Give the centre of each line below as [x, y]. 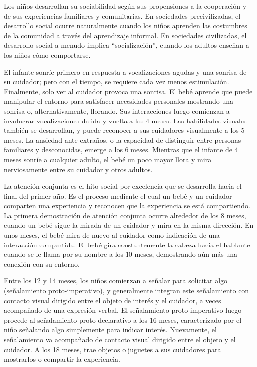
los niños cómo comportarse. [47, 55]
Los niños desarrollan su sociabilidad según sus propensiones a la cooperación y [125, 6]
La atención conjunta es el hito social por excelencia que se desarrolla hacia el [123, 186]
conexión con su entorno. [42, 264]
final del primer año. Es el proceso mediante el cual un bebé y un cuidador [118, 195]
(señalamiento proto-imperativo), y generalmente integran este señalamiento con [127, 291]
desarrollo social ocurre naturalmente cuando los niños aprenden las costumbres [126, 26]
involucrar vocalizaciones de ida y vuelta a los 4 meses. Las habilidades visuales [125, 120]
